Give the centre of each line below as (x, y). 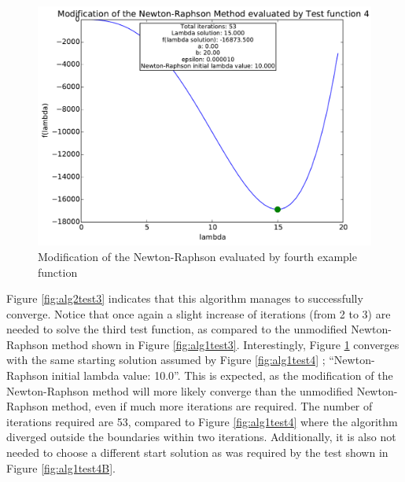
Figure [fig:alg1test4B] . (61, 467)
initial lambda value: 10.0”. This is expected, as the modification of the (222, 375)
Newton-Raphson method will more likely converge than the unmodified (180, 390)
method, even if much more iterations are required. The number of (212, 406)
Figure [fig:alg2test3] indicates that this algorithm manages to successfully (185, 298)
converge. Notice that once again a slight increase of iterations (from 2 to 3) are (199, 313)
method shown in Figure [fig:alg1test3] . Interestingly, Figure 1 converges (225, 344)
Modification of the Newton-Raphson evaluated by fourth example (197, 256)
